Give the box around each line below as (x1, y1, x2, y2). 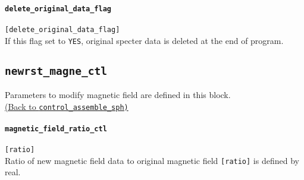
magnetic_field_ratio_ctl (5, 124, 107, 133)
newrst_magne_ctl (5, 64, 107, 77)
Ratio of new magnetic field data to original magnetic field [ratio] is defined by (5, 154, 299, 166)
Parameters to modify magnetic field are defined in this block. (5, 88, 231, 100)
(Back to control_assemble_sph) (5, 100, 129, 112)
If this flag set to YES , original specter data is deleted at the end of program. (5, 34, 284, 46)
